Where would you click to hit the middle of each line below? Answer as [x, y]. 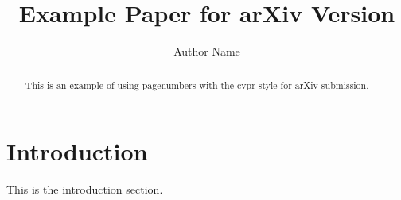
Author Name [207, 51]
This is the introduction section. [85, 189]
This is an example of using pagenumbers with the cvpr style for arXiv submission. [197, 85]
